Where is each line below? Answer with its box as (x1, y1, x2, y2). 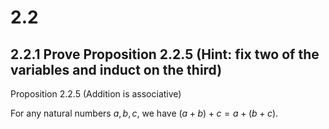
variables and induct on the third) (10, 61, 223, 78)
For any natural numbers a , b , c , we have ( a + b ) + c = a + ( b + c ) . (10, 107, 279, 119)
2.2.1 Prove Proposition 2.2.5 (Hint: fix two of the (10, 46, 320, 63)
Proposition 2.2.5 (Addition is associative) (10, 88, 182, 100)
